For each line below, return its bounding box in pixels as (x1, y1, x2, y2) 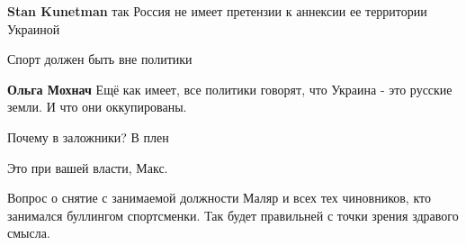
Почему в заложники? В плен (7, 127, 169, 146)
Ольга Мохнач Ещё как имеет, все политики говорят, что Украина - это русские (7, 79, 453, 98)
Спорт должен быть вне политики (7, 50, 193, 68)
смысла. (7, 223, 50, 242)
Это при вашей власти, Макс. (7, 158, 168, 177)
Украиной (7, 19, 60, 38)
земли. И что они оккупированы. (7, 97, 187, 116)
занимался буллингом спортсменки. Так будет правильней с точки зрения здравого (7, 205, 459, 224)
